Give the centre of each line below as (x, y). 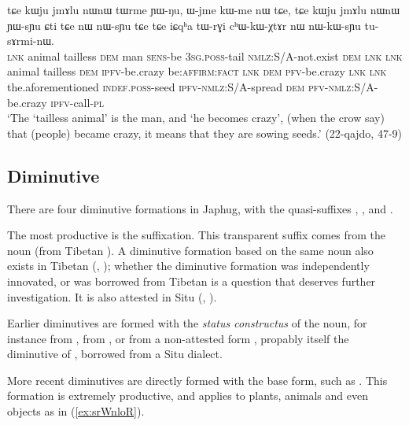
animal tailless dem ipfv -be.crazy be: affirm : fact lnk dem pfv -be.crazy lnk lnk (197, 71)
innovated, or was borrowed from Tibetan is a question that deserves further (192, 281)
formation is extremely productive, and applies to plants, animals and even (188, 395)
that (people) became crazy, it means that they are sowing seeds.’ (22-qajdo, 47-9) (205, 133)
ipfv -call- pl (77, 102)
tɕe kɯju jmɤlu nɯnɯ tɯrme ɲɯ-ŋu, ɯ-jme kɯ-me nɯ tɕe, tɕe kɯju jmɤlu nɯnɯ (204, 9)
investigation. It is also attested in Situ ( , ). (112, 296)
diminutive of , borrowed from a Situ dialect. (115, 354)
